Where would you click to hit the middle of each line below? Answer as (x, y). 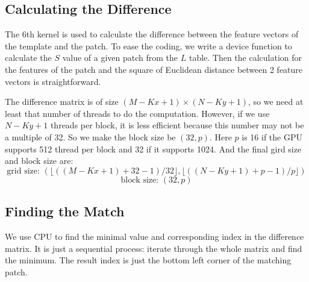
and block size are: (39, 161)
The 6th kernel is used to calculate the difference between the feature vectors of (152, 34)
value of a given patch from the (120, 58)
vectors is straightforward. (53, 81)
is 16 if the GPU (272, 136)
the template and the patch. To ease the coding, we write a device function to (148, 45)
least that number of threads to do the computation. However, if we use (137, 113)
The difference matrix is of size (62, 102)
